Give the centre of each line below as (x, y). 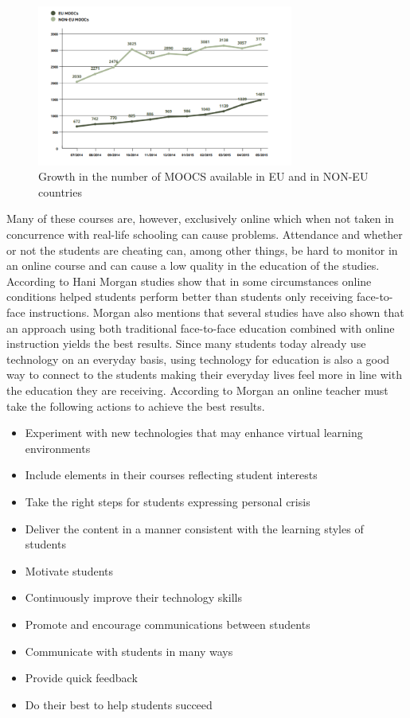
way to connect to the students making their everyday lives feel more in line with (204, 375)
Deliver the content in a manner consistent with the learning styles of (194, 528)
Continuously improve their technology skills (133, 597)
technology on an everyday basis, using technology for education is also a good (198, 359)
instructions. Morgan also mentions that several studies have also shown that (217, 312)
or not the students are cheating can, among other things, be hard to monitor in (202, 250)
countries (60, 191)
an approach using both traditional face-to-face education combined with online (201, 328)
